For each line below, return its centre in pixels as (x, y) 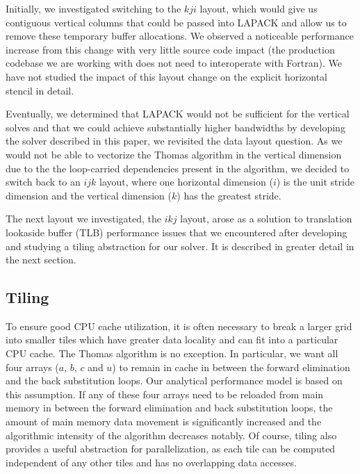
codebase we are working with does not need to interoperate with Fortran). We (174, 63)
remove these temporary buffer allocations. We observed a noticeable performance (180, 36)
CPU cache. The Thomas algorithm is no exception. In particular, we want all (172, 353)
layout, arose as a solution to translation (266, 219)
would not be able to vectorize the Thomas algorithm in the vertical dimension (174, 154)
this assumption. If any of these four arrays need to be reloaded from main (165, 394)
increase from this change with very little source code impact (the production (170, 49)
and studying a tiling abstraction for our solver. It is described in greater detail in (180, 246)
